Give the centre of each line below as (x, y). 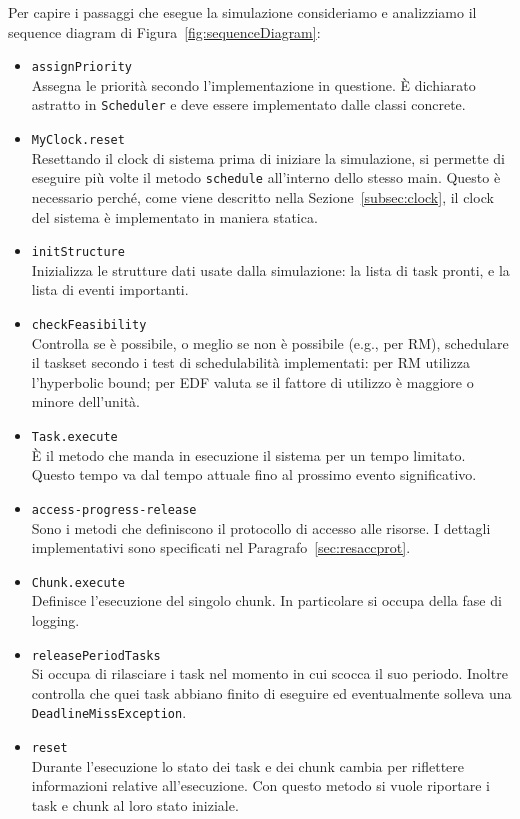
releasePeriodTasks (96, 655)
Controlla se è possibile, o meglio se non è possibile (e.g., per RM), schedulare (270, 342)
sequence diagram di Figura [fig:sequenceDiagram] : (164, 31)
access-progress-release (114, 509)
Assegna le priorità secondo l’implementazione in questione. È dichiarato (253, 84)
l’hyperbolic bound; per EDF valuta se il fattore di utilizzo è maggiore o (252, 381)
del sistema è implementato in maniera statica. (174, 216)
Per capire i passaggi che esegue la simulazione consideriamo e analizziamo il (242, 12)
